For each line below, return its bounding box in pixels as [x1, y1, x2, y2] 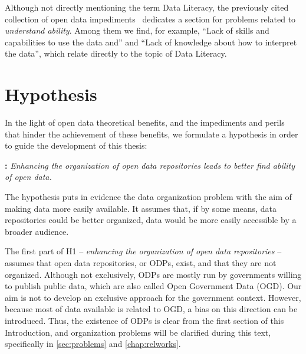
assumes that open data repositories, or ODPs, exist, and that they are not [5, 257, 277, 269]
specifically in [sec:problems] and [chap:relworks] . [5, 337, 181, 350]
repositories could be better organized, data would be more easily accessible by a [5, 214, 297, 226]
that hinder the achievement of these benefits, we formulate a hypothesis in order [5, 127, 298, 140]
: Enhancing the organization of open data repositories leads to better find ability [5, 159, 295, 171]
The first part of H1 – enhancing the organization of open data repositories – [5, 245, 282, 257]
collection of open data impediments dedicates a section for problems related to [5, 12, 296, 25]
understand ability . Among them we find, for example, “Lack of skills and [5, 24, 269, 37]
